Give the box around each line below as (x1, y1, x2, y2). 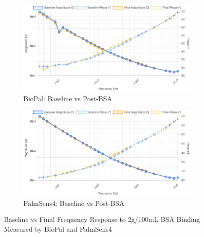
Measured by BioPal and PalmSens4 (4, 224, 112, 234)
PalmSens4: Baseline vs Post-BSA (23, 198, 125, 208)
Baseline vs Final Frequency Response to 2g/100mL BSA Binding (4, 214, 200, 224)
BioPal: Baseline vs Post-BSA (23, 93, 112, 103)
